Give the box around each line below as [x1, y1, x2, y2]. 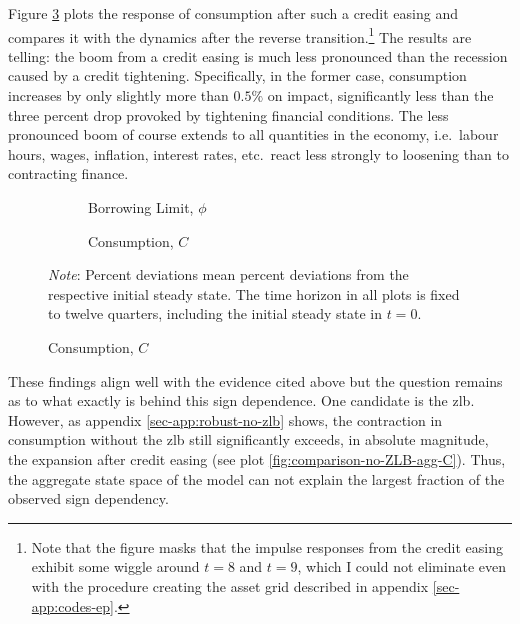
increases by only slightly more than [8, 85, 229, 106]
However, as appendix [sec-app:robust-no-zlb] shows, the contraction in [8, 409, 443, 430]
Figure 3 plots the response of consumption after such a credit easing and [8, 3, 458, 23]
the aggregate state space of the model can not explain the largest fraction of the [8, 468, 505, 489]
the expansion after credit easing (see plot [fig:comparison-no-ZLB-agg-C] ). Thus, [8, 448, 506, 469]
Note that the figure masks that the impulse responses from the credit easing [31, 536, 504, 557]
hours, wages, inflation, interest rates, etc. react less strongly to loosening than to [8, 143, 509, 164]
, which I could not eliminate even [297, 556, 506, 577]
